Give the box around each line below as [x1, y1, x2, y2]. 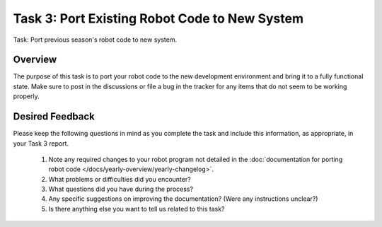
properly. [13, 92, 40, 100]
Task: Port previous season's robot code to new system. [13, 35, 177, 44]
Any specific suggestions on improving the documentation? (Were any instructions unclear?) [48, 194, 318, 203]
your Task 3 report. [13, 139, 69, 148]
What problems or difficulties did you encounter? [48, 175, 191, 183]
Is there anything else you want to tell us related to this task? [48, 204, 226, 213]
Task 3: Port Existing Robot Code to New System [13, 11, 304, 26]
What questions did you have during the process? [48, 185, 194, 194]
